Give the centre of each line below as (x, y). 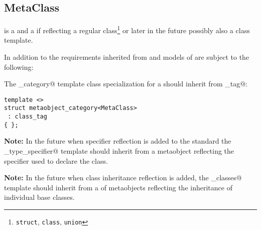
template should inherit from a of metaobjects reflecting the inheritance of (118, 187)
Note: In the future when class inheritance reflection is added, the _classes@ (123, 178)
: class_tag (27, 117)
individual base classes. (39, 197)
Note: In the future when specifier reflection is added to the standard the (118, 141)
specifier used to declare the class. (56, 160)
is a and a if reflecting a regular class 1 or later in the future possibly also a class (127, 29)
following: (19, 67)
